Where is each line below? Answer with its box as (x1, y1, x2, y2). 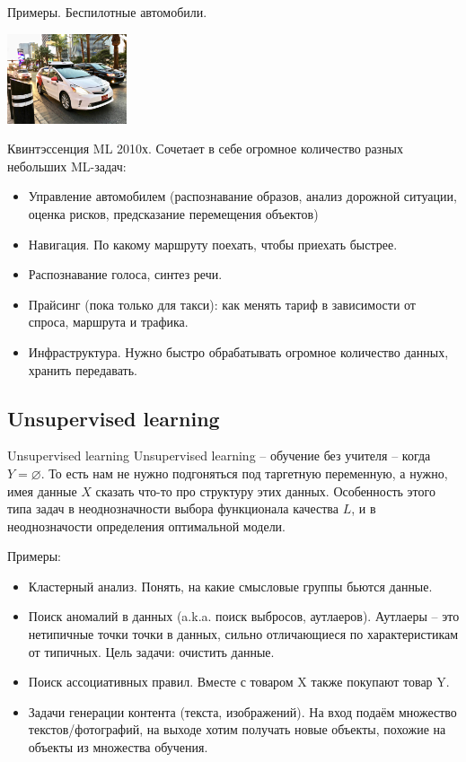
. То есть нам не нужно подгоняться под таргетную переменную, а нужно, (40, 463, 448, 482)
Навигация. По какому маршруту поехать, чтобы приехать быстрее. (28, 234, 398, 253)
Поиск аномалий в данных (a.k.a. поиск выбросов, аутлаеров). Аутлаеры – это (28, 607, 460, 626)
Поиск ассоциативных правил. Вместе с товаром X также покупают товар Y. (28, 672, 450, 691)
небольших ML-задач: (7, 156, 127, 175)
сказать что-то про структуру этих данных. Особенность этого (95, 481, 435, 500)
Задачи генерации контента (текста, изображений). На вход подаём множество (28, 702, 457, 721)
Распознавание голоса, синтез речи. (28, 265, 223, 284)
